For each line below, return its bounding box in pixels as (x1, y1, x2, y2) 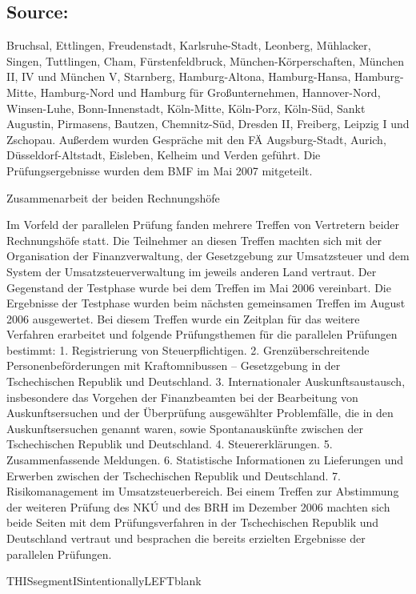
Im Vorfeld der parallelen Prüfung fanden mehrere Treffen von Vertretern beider (6, 216, 400, 233)
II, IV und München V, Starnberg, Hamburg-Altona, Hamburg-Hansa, (6, 68, 351, 85)
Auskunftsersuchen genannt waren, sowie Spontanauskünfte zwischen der (6, 419, 363, 436)
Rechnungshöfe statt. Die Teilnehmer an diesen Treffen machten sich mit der (6, 231, 382, 248)
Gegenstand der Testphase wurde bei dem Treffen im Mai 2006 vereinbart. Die (6, 279, 391, 295)
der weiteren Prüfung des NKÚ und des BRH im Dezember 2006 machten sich (6, 498, 390, 515)
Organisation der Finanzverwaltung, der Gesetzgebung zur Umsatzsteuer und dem (6, 247, 410, 264)
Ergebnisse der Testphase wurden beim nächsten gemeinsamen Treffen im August (6, 295, 406, 311)
